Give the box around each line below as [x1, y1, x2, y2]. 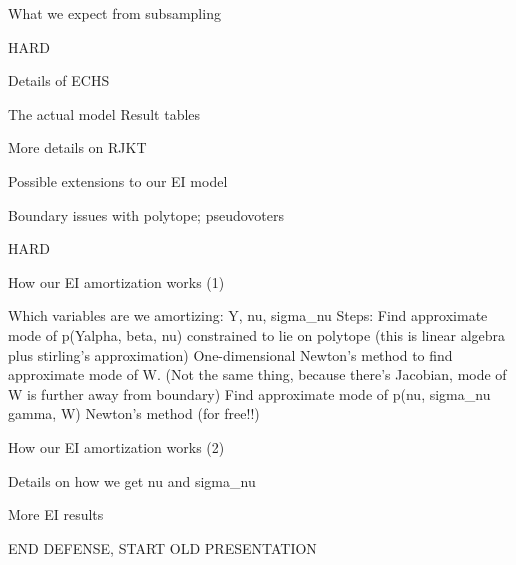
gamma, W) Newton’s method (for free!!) [8, 403, 260, 424]
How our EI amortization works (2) [8, 436, 225, 457]
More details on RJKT [8, 137, 147, 158]
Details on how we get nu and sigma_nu [8, 470, 256, 491]
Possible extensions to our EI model [8, 170, 228, 191]
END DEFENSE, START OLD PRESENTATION [8, 537, 317, 558]
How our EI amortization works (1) [8, 271, 225, 292]
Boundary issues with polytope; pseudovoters [8, 204, 285, 225]
